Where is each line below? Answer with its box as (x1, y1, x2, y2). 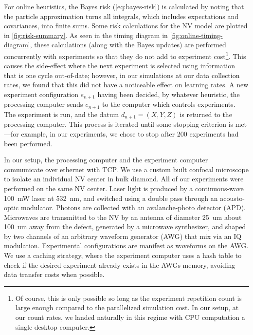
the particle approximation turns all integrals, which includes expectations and (4, 11, 238, 21)
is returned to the (180, 109, 232, 119)
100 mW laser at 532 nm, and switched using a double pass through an (4, 193, 218, 203)
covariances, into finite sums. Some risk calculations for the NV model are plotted (4, 20, 248, 31)
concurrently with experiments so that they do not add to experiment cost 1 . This (4, 49, 246, 61)
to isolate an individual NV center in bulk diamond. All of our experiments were (4, 174, 244, 184)
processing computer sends (4, 99, 83, 109)
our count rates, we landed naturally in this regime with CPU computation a (15, 312, 245, 322)
